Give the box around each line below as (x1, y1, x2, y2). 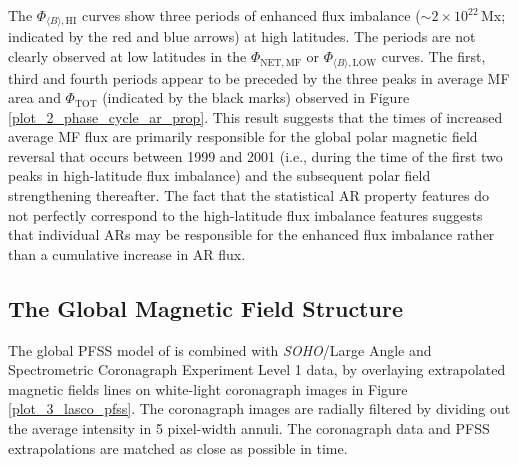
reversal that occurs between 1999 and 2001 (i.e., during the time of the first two (8, 145, 503, 166)
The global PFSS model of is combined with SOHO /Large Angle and (8, 339, 432, 360)
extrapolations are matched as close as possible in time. (8, 437, 348, 458)
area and (8, 87, 61, 108)
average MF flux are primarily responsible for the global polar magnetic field (8, 126, 478, 147)
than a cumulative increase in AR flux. (8, 243, 246, 264)
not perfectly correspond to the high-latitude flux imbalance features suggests (8, 204, 483, 225)
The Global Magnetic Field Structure (8, 292, 403, 323)
